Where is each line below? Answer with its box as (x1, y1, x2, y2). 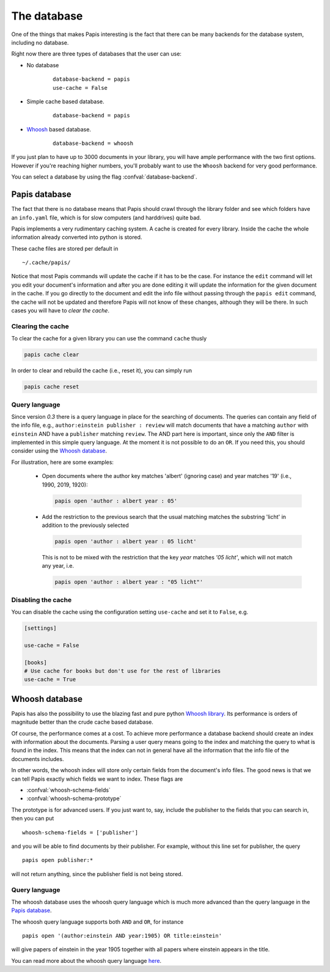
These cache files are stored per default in (11, 245, 119, 252)
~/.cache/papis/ (22, 259, 71, 266)
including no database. (11, 39, 69, 46)
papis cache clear (24, 352, 79, 358)
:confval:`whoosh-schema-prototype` (26, 795, 122, 802)
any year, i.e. (42, 562, 75, 570)
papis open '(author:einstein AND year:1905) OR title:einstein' (22, 932, 222, 940)
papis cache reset (24, 383, 79, 391)
